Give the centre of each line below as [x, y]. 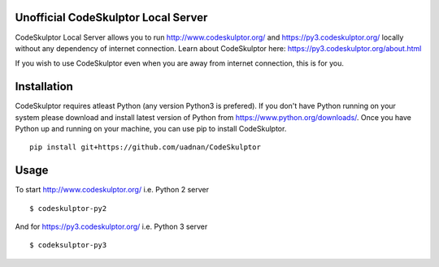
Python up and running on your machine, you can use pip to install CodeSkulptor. [151, 128]
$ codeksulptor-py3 [68, 245]
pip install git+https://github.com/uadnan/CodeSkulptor [146, 147]
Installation [44, 86]
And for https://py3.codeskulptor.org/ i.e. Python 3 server [111, 226]
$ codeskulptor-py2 [68, 208]
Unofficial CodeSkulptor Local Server [111, 17]
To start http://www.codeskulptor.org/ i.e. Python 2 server [112, 190]
